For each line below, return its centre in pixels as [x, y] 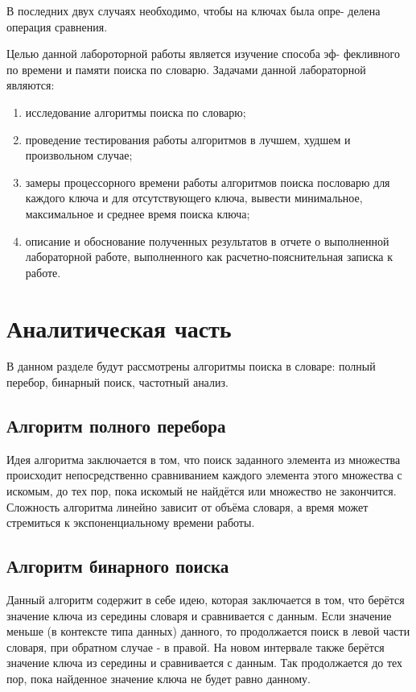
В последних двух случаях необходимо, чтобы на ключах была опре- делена [194, 10]
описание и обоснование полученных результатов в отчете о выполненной [207, 240]
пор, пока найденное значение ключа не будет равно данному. [159, 678]
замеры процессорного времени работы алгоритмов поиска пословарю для [208, 182]
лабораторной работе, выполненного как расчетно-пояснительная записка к [209, 257]
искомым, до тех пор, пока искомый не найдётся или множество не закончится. [202, 491]
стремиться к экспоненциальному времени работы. [131, 522]
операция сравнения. [57, 26]
